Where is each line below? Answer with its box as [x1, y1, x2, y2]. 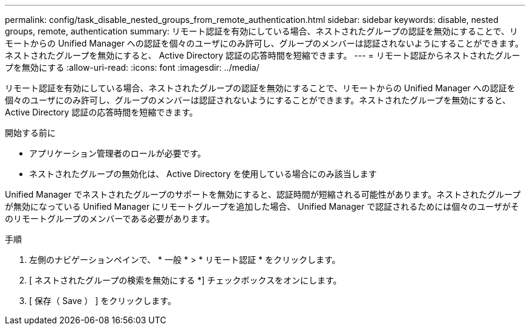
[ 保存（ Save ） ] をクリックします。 [29, 296, 176, 306]
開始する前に [5, 128, 56, 138]
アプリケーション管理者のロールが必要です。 [29, 148, 206, 158]
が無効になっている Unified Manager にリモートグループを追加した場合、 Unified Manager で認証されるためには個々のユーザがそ [5, 201, 519, 212]
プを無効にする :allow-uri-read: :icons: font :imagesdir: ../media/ [5, 62, 260, 73]
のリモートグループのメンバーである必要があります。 [5, 213, 215, 224]
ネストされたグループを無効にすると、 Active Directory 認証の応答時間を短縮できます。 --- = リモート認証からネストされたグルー [5, 50, 520, 60]
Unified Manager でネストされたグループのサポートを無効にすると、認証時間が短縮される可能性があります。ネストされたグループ [5, 189, 521, 199]
